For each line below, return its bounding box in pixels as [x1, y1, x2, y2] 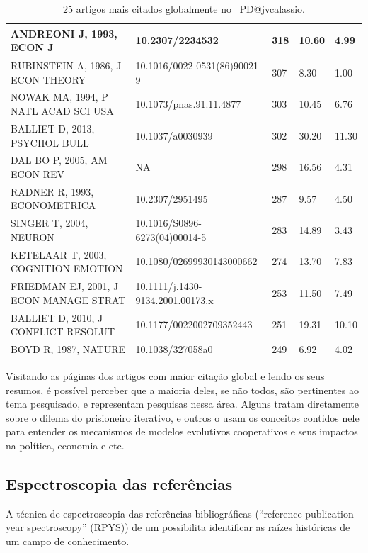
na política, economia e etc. [6, 438, 125, 453]
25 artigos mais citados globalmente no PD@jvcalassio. [63, 1, 305, 16]
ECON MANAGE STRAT [11, 292, 126, 307]
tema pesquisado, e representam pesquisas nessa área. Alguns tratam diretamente [6, 396, 359, 411]
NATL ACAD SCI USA [11, 104, 114, 118]
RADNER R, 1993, [11, 184, 94, 199]
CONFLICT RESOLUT [11, 324, 115, 339]
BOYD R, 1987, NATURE [11, 341, 125, 356]
